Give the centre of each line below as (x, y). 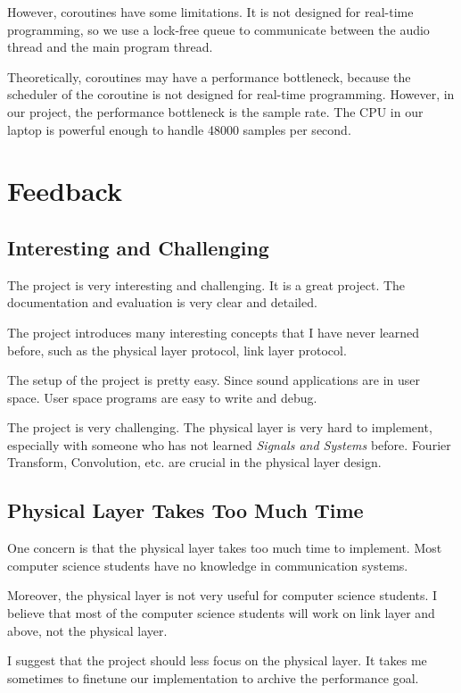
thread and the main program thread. (110, 47)
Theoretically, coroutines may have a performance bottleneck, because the (209, 76)
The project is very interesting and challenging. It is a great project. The (206, 284)
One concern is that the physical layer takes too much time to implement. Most (225, 548)
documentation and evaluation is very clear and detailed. (162, 302)
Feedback (65, 191)
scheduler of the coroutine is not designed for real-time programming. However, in (231, 94)
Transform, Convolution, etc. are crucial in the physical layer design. (194, 462)
